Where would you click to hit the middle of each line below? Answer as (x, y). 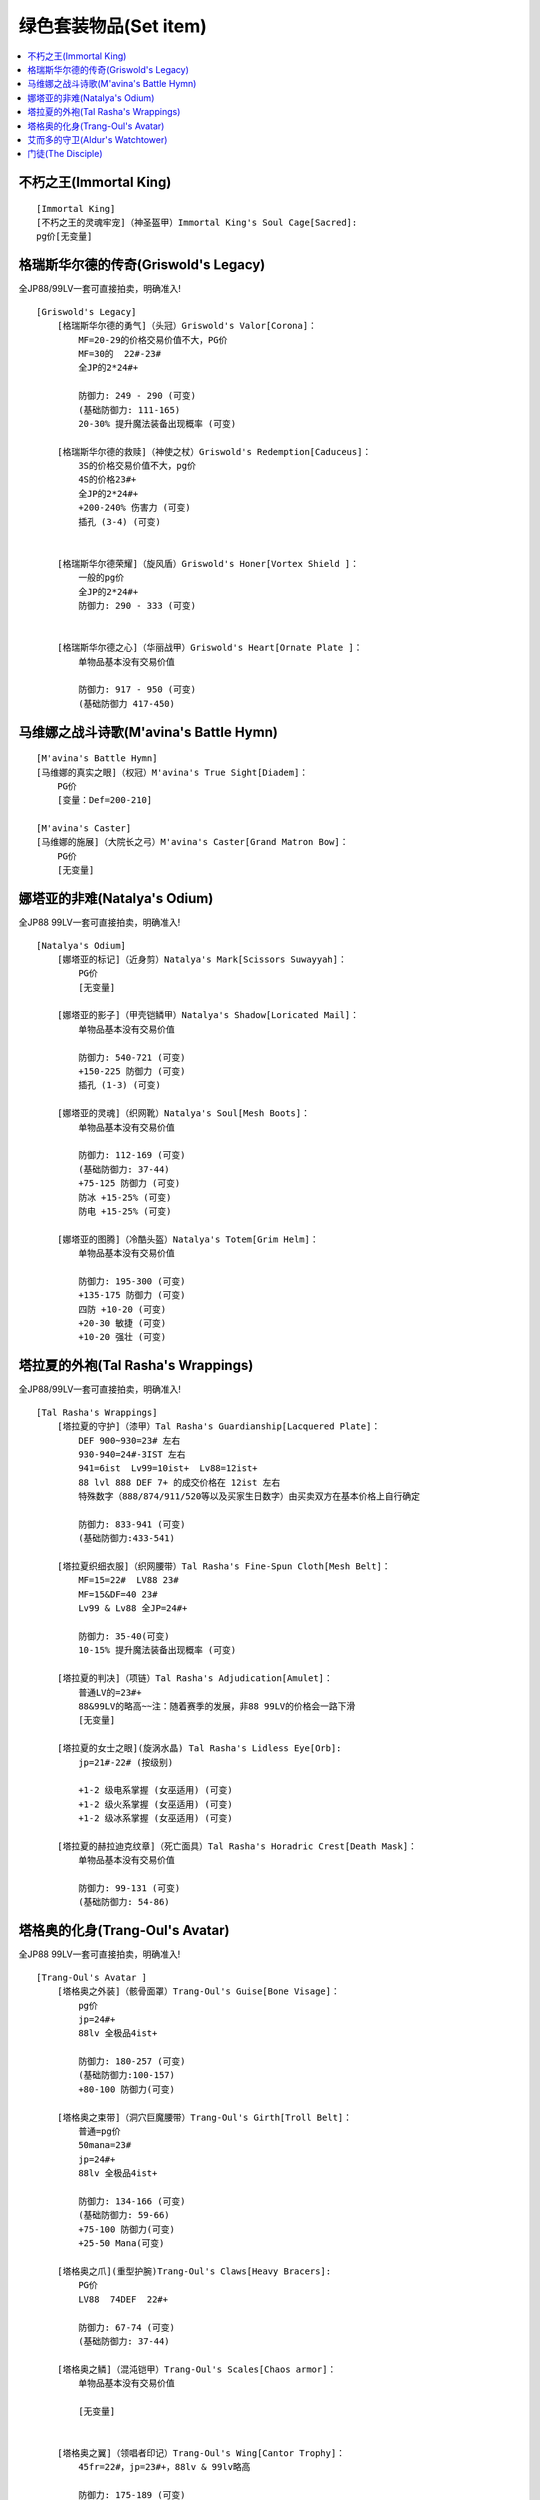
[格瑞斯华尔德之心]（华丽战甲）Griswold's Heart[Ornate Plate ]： (209, 648)
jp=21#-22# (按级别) (126, 1762)
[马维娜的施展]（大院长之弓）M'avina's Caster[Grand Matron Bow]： (192, 842)
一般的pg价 (101, 578)
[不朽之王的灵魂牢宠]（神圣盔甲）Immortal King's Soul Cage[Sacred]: (197, 223)
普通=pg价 (99, 2131)
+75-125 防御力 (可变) (129, 1183)
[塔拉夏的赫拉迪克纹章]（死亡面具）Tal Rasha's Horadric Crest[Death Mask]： (236, 1846)
